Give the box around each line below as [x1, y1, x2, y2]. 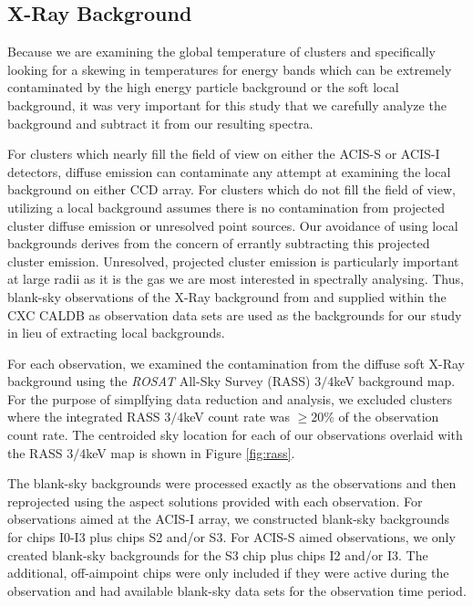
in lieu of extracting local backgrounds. [7, 323, 225, 342]
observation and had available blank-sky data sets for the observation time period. [7, 580, 467, 600]
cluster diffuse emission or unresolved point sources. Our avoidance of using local [7, 215, 458, 235]
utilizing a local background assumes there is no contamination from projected [7, 197, 445, 216]
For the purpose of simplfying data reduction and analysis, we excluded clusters [7, 389, 453, 408]
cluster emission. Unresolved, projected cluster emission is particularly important [7, 251, 459, 270]
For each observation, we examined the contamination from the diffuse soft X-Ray [7, 353, 465, 372]
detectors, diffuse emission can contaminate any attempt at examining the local [7, 162, 451, 181]
